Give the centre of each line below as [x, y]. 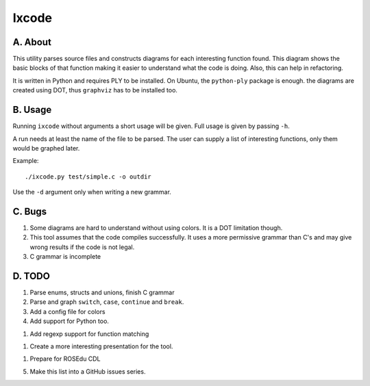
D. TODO [32, 276]
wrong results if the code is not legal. [82, 247]
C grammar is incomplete [65, 257]
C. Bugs [30, 211]
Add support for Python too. [70, 321]
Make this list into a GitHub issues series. [88, 371]
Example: [26, 161]
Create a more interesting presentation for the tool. [101, 346]
